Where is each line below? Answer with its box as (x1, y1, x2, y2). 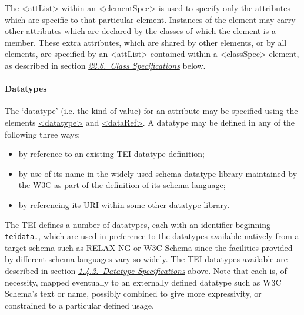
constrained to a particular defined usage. (5, 299, 154, 311)
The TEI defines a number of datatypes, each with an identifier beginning (5, 218, 270, 230)
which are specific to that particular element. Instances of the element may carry (5, 13, 296, 25)
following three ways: (5, 128, 81, 140)
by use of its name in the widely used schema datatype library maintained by (18, 167, 298, 179)
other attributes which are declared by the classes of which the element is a (5, 25, 276, 37)
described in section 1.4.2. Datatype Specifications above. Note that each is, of (5, 264, 287, 276)
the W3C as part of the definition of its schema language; (18, 179, 226, 191)
